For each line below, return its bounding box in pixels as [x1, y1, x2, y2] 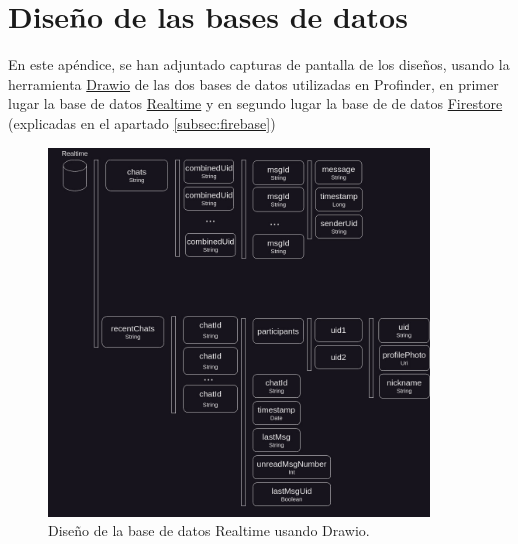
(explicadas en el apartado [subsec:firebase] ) [8, 112, 276, 133]
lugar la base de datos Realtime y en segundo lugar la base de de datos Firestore [8, 93, 503, 114]
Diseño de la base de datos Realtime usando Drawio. [48, 520, 370, 541]
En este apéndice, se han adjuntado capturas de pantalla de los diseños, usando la [8, 54, 510, 75]
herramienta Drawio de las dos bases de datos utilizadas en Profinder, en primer [8, 73, 499, 94]
